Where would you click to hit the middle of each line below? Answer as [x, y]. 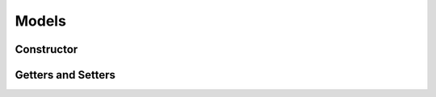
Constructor [46, 49]
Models [40, 21]
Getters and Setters [65, 75]
